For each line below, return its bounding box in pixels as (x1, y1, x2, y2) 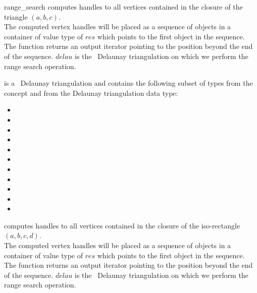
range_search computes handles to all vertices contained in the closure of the (4, 2, 243, 12)
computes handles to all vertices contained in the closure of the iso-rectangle (4, 220, 240, 230)
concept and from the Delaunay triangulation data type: (4, 87, 178, 98)
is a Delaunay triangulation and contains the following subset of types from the (4, 78, 253, 88)
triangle (4, 11, 28, 22)
